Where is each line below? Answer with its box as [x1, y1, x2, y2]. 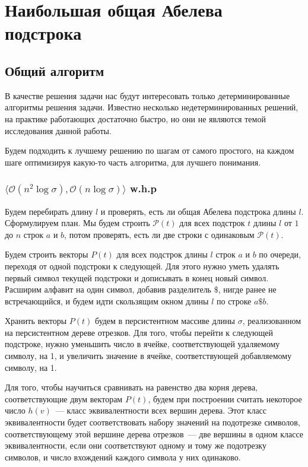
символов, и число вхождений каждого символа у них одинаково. [5, 450, 241, 463]
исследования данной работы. [5, 124, 112, 136]
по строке [217, 294, 252, 307]
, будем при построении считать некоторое [148, 392, 302, 405]
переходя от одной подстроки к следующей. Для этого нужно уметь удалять [5, 259, 280, 272]
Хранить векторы [5, 314, 67, 327]
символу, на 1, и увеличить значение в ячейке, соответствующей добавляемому [5, 350, 292, 362]
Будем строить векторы [5, 248, 88, 260]
